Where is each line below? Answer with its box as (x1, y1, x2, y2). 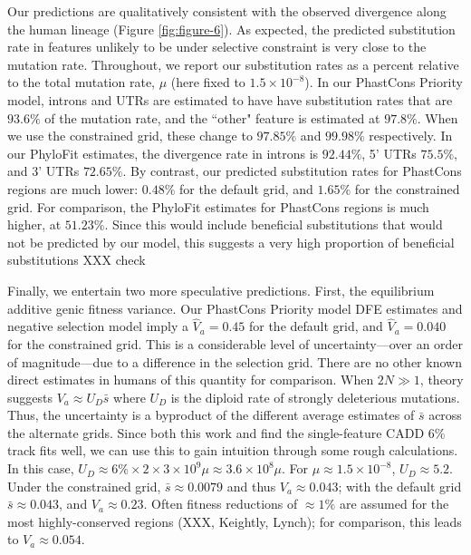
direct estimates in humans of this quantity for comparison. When (7, 370, 374, 389)
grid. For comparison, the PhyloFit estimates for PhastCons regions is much (7, 197, 429, 216)
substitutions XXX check (7, 250, 146, 269)
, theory (419, 370, 464, 389)
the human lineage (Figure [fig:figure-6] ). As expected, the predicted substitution (7, 19, 456, 38)
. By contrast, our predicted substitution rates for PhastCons (122, 161, 462, 180)
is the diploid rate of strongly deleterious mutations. (170, 387, 460, 406)
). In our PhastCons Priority (304, 73, 463, 92)
